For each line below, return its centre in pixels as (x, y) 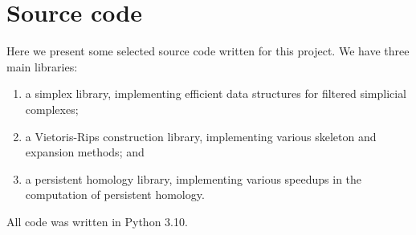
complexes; (52, 109)
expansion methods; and (85, 152)
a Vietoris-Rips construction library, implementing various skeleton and (201, 136)
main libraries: (42, 66)
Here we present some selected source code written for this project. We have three (208, 51)
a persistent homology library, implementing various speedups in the (194, 178)
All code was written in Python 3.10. (97, 221)
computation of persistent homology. (115, 194)
